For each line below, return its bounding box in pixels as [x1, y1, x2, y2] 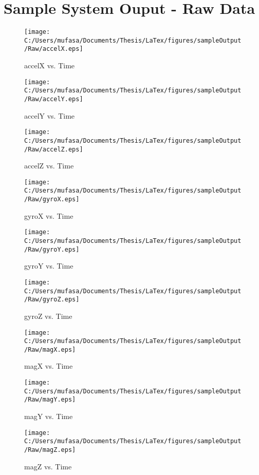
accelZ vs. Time [24, 160, 74, 171]
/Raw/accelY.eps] [24, 96, 83, 103]
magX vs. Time [24, 360, 73, 371]
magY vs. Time [24, 411, 73, 422]
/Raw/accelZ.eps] [24, 145, 83, 153]
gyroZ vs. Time [24, 310, 72, 321]
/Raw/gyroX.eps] [24, 196, 80, 203]
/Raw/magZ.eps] [24, 446, 76, 453]
